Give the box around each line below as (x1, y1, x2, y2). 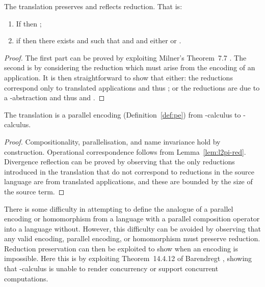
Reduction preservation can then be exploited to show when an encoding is (4, 243, 238, 253)
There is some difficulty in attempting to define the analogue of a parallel (4, 203, 233, 214)
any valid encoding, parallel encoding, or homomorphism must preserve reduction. (4, 233, 260, 244)
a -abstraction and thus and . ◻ (4, 92, 105, 103)
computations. (4, 273, 48, 283)
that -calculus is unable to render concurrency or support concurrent (4, 263, 219, 274)
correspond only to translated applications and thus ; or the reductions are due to (4, 82, 260, 93)
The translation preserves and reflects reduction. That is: (4, 1, 182, 11)
